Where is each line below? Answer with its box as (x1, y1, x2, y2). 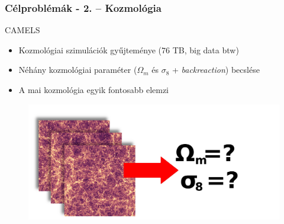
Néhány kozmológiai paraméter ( (18, 63, 137, 76)
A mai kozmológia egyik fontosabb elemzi (18, 84, 169, 95)
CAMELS (5, 24, 40, 36)
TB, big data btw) (172, 43, 239, 56)
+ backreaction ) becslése (172, 63, 260, 76)
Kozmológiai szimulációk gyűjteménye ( (18, 43, 162, 56)
